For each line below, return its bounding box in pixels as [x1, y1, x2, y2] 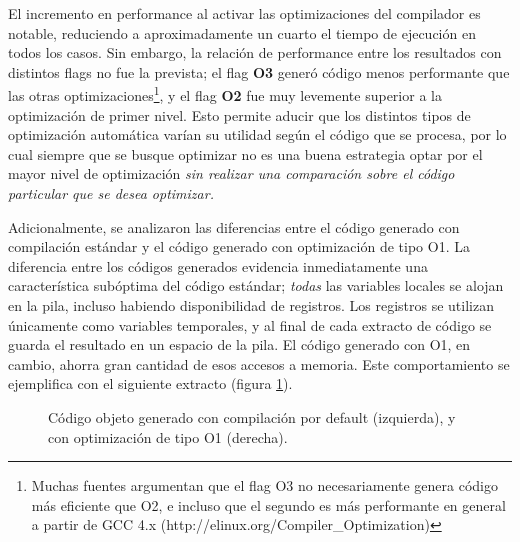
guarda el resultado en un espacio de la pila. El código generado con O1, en [8, 334, 471, 355]
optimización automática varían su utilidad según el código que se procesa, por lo [8, 124, 507, 145]
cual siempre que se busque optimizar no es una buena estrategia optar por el [8, 143, 483, 164]
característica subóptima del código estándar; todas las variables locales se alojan [8, 275, 504, 296]
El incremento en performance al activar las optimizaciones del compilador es [8, 3, 481, 23]
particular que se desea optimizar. [8, 183, 214, 203]
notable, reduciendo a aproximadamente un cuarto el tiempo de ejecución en [8, 22, 476, 43]
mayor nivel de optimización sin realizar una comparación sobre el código [8, 163, 455, 184]
